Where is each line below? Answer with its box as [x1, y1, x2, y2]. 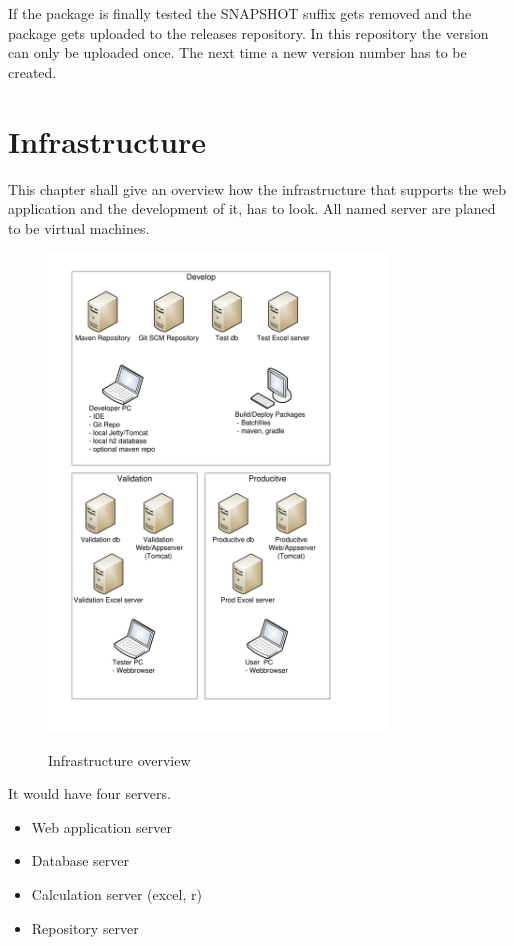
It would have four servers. [8, 783, 171, 804]
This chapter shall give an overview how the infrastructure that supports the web [8, 178, 507, 199]
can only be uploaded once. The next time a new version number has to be [8, 42, 467, 63]
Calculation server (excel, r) [31, 883, 202, 904]
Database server [31, 850, 130, 871]
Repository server [31, 917, 139, 938]
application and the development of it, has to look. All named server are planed [8, 198, 496, 219]
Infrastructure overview [48, 749, 191, 770]
